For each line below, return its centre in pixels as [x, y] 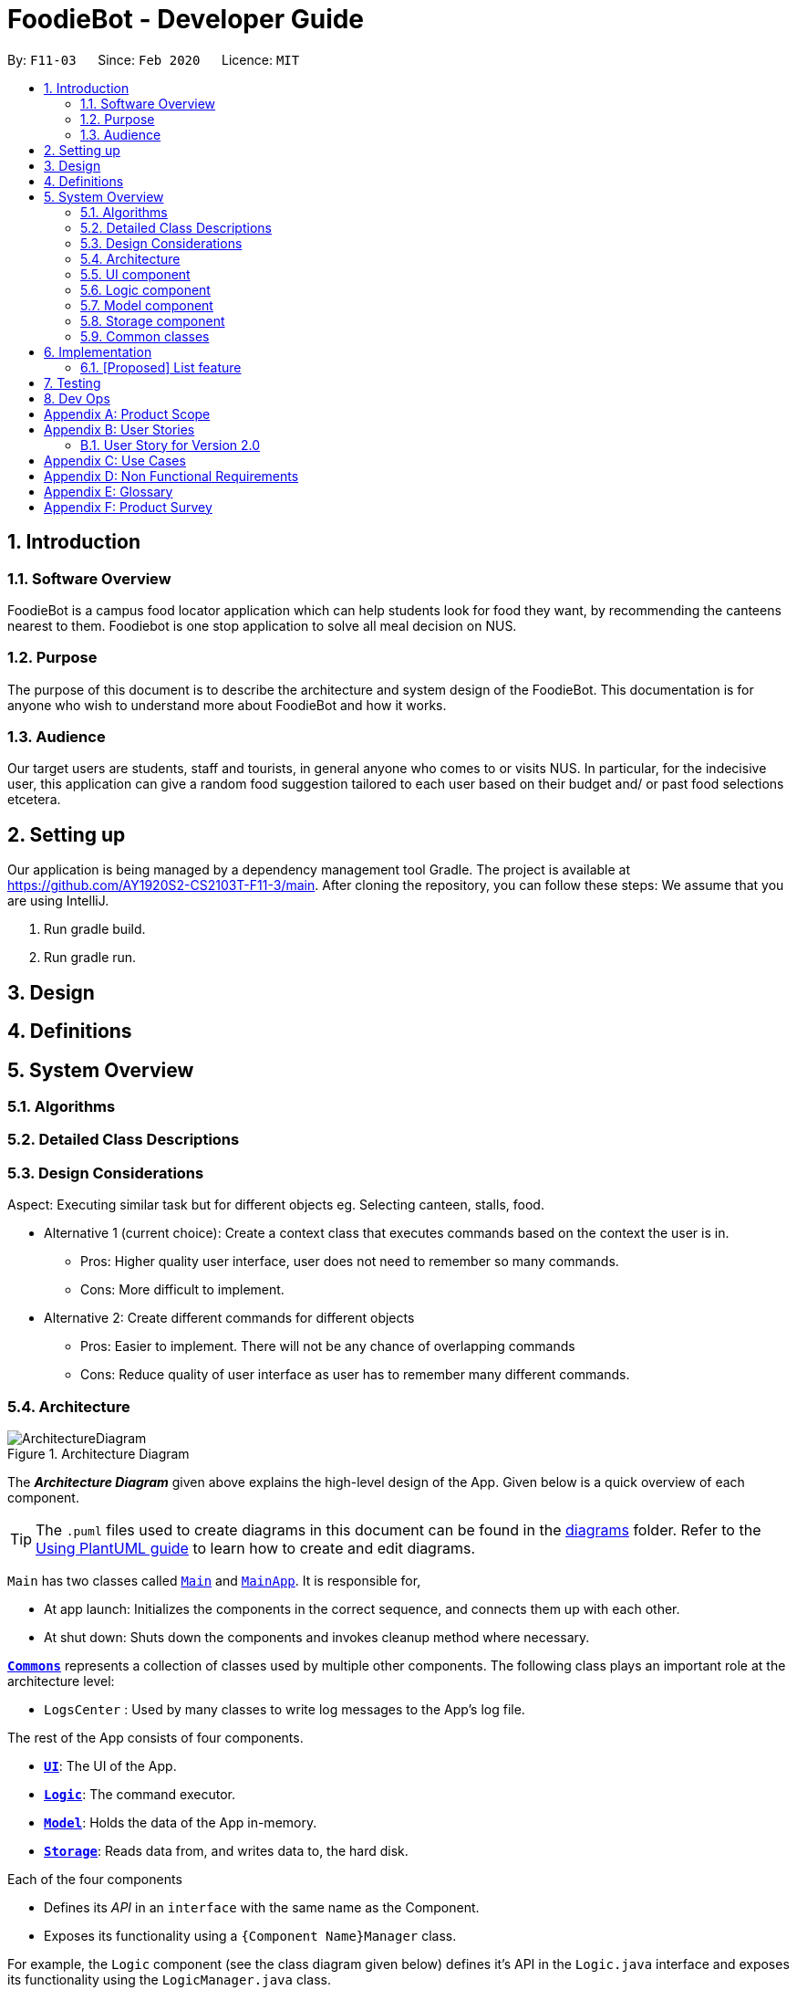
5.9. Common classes [145, 336]
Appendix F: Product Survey [128, 507]
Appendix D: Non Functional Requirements [171, 476]
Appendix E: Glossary [109, 491]
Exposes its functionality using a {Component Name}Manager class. [250, 1935]
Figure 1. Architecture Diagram [98, 1453]
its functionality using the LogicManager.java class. [169, 1979]
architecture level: [61, 1681]
